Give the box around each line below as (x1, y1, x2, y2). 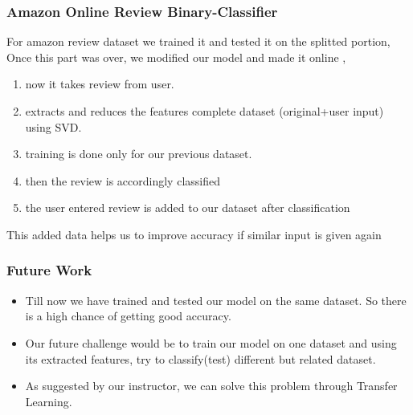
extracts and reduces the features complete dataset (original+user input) (25, 103, 384, 119)
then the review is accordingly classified (25, 172, 220, 189)
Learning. (25, 393, 72, 409)
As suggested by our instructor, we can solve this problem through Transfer (25, 377, 398, 394)
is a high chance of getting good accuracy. (25, 307, 231, 324)
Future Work (6, 260, 92, 280)
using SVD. (25, 118, 82, 135)
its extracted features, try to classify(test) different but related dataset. (25, 350, 376, 367)
